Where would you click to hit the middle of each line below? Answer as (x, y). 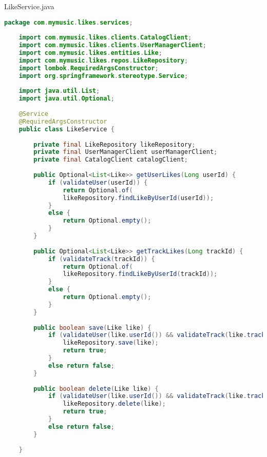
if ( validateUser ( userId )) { (98, 182)
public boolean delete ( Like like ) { (96, 389)
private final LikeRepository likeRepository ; (115, 144)
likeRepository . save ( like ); (111, 343)
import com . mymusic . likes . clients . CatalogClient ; (105, 38)
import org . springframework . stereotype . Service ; (103, 76)
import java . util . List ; (59, 91)
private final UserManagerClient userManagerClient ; (126, 152)
